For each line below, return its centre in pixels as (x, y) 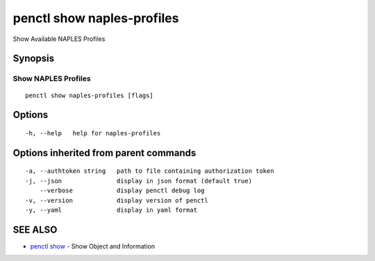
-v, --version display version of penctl (117, 200)
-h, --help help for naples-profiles (93, 133)
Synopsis (34, 59)
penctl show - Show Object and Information (93, 246)
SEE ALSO (35, 229)
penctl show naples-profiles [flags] (90, 95)
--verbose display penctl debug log (122, 191)
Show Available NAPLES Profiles (59, 39)
